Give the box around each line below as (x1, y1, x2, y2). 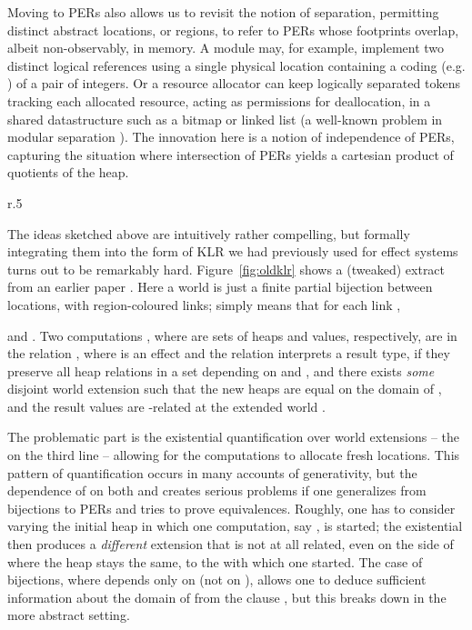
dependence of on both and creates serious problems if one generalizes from (7, 481, 427, 500)
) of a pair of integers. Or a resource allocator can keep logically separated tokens (7, 74, 460, 93)
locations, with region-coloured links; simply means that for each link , (7, 295, 401, 314)
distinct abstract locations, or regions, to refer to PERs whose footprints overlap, (7, 20, 459, 39)
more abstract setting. (7, 605, 130, 625)
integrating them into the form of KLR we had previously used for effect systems (7, 242, 458, 261)
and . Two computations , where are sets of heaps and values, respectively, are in (7, 325, 457, 345)
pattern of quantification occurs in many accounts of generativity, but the (7, 463, 417, 482)
